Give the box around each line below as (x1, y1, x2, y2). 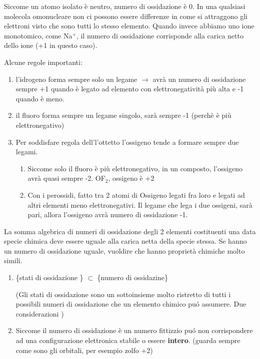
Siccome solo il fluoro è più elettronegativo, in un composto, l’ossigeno (27, 163, 242, 173)
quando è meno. (15, 93, 64, 103)
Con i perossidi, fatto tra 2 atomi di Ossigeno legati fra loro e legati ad (27, 189, 245, 200)
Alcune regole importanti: (4, 56, 82, 67)
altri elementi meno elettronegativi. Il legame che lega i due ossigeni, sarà (27, 199, 252, 210)
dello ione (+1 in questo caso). (4, 40, 97, 50)
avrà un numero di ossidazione (152, 73, 246, 84)
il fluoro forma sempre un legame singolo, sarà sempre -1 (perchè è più (15, 110, 231, 120)
